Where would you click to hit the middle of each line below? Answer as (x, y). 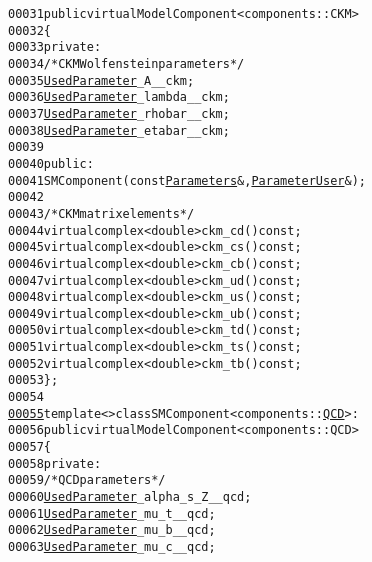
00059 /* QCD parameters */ (87, 480)
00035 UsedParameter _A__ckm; (101, 80)
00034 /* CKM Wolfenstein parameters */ (126, 63)
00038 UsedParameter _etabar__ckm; (119, 130)
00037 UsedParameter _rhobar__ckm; (119, 113)
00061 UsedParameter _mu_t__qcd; (112, 513)
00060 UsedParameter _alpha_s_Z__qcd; (130, 497)
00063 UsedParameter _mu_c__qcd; (112, 547)
